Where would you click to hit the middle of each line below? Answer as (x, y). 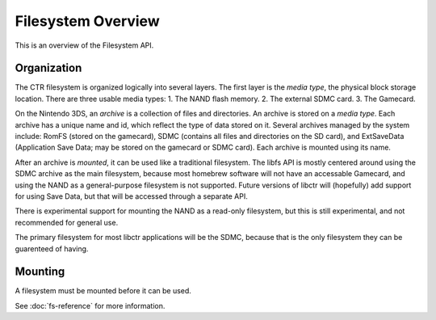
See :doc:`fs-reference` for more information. (90, 305)
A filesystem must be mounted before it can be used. (103, 291)
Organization (48, 68)
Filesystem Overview (88, 21)
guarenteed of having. (52, 248)
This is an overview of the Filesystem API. (84, 45)
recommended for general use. (67, 222)
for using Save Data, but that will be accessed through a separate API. (131, 196)
